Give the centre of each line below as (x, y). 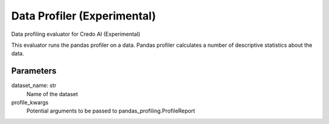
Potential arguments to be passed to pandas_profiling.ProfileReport (111, 111)
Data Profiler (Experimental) (84, 16)
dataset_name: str (34, 86)
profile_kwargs (30, 103)
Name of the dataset (52, 94)
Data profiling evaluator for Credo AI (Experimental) (76, 34)
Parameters (34, 71)
